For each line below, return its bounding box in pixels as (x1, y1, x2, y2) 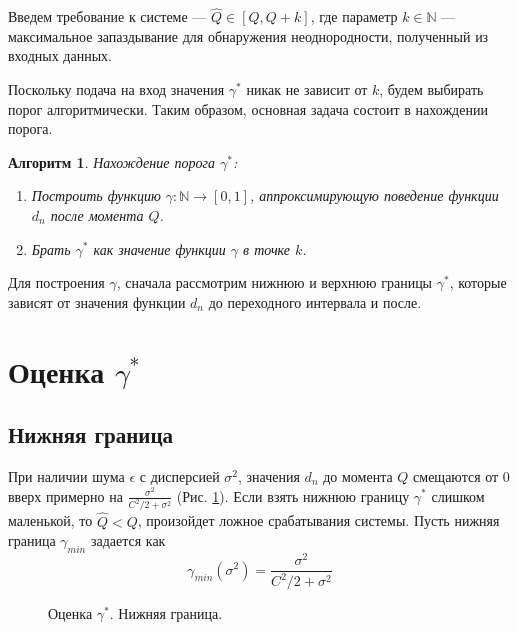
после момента (50, 204, 144, 225)
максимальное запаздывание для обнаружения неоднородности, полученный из (8, 25, 489, 46)
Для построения (8, 272, 105, 293)
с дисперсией (139, 465, 220, 486)
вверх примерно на (8, 485, 123, 506)
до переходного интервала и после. (208, 291, 422, 312)
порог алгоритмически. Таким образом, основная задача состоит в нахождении (8, 98, 488, 119)
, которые (449, 272, 507, 293)
